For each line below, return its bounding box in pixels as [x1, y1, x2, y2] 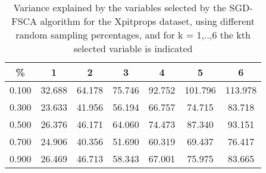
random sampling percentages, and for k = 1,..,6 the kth [15, 28, 251, 41]
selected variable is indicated [73, 41, 193, 55]
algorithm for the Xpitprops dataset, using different [40, 14, 255, 28]
